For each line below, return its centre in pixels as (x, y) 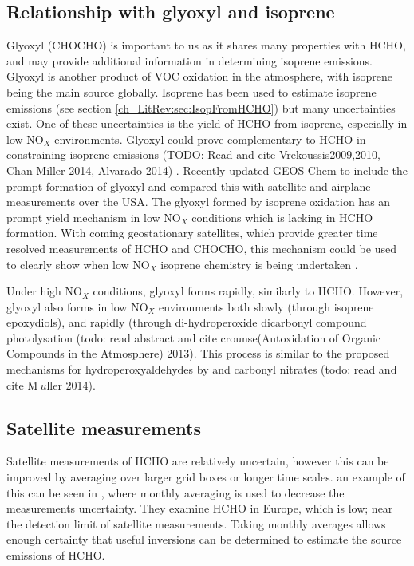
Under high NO (44, 291)
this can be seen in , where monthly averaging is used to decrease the (175, 492)
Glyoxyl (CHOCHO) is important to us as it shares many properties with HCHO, (206, 45)
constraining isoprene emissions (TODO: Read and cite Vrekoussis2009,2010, (193, 154)
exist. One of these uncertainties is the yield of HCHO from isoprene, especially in (207, 123)
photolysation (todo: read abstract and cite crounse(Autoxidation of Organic (194, 337)
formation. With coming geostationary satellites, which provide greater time (192, 233)
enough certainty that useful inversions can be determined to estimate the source (204, 539)
